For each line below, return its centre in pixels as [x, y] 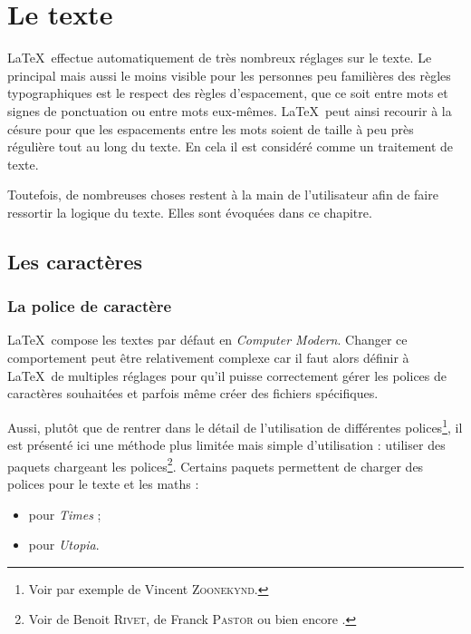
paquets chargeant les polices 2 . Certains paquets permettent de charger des [216, 464]
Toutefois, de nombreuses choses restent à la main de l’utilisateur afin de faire [223, 195]
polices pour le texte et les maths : [103, 483]
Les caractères [75, 261]
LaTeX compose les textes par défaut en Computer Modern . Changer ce [207, 340]
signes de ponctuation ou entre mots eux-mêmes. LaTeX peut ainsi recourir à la [230, 110]
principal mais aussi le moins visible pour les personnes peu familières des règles [229, 75]
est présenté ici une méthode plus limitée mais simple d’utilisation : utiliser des [226, 445]
